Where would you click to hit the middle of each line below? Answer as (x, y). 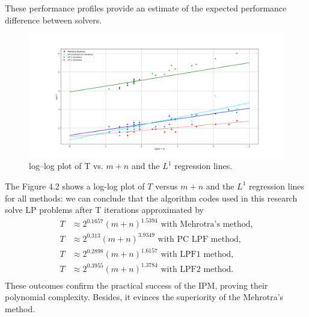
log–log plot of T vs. (66, 166)
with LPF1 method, (197, 255)
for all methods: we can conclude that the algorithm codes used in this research (151, 198)
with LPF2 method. (197, 269)
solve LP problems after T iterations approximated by (104, 210)
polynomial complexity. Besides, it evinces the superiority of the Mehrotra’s (144, 297)
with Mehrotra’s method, (207, 225)
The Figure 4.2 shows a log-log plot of (75, 186)
